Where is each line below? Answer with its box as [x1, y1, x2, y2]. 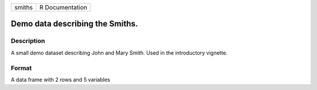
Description [11, 37, 45, 45]
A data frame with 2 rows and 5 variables [11, 76, 110, 83]
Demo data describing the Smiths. [11, 19, 139, 29]
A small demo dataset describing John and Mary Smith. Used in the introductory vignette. [11, 49, 228, 56]
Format [11, 64, 32, 72]
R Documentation [39, 4, 87, 11]
